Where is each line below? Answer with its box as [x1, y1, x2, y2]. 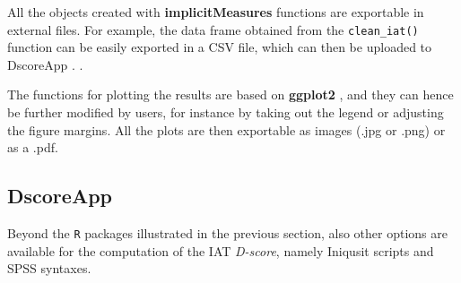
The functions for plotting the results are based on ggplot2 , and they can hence [7, 85, 454, 104]
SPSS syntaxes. [7, 259, 91, 278]
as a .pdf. [7, 138, 58, 157]
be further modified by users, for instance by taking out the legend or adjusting [7, 103, 444, 122]
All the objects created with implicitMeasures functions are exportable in [7, 3, 424, 21]
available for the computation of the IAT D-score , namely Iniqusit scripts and [7, 241, 434, 260]
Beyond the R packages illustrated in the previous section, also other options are [7, 224, 448, 243]
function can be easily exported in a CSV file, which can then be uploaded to [7, 38, 432, 56]
